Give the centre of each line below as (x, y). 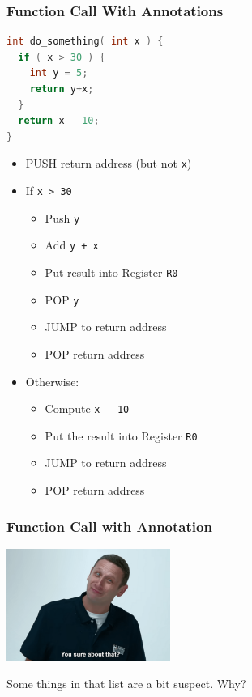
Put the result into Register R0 (121, 435)
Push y (62, 217)
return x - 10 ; (59, 121)
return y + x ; (62, 89)
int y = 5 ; (59, 73)
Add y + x (72, 245)
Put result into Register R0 (111, 272)
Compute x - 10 (87, 408)
